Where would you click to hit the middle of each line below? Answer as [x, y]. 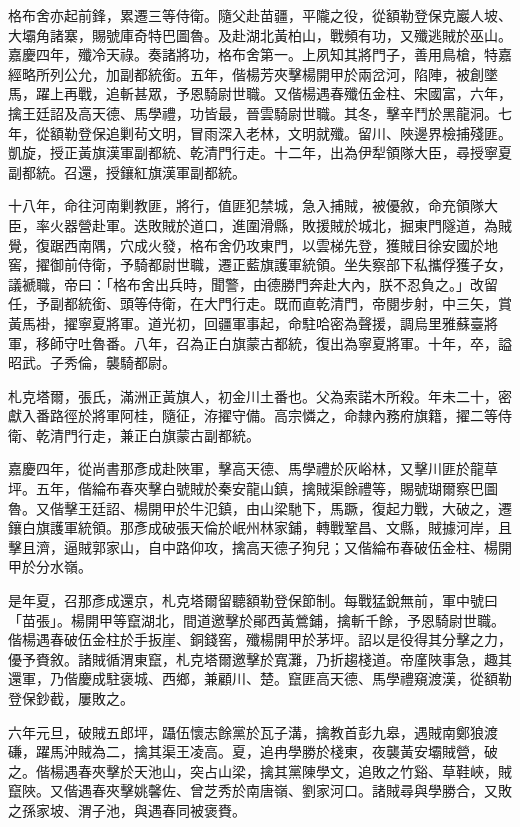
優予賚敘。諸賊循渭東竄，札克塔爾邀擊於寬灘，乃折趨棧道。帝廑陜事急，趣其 [260, 658]
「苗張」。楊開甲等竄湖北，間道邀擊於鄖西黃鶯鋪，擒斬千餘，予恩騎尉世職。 [256, 619]
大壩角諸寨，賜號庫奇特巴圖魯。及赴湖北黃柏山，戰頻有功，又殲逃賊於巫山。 [260, 34]
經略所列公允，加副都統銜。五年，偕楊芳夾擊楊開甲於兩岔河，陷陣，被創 [246, 73]
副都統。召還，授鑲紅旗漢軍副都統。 [127, 171]
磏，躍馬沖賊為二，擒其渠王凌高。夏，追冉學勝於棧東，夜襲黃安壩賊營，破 [253, 751]
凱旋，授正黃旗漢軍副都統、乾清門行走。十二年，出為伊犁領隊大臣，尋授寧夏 [260, 152]
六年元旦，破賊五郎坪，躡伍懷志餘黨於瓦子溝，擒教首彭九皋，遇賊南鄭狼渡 [253, 731]
